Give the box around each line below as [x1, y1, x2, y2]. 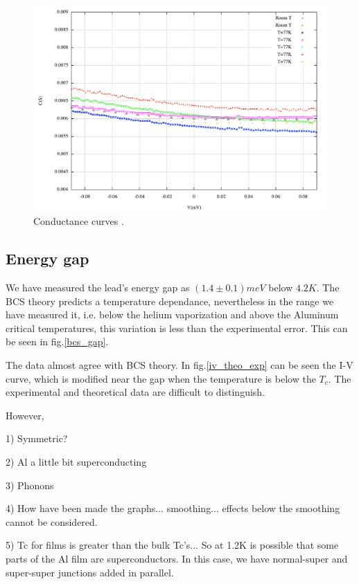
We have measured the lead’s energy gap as [6, 280, 190, 295]
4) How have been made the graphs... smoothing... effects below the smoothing [6, 501, 340, 515]
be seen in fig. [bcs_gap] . [6, 334, 109, 349]
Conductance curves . [33, 214, 124, 228]
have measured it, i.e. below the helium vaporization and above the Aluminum [6, 307, 339, 322]
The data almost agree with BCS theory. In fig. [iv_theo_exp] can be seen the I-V [6, 358, 353, 372]
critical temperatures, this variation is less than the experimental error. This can [6, 320, 348, 335]
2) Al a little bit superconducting [6, 455, 147, 469]
